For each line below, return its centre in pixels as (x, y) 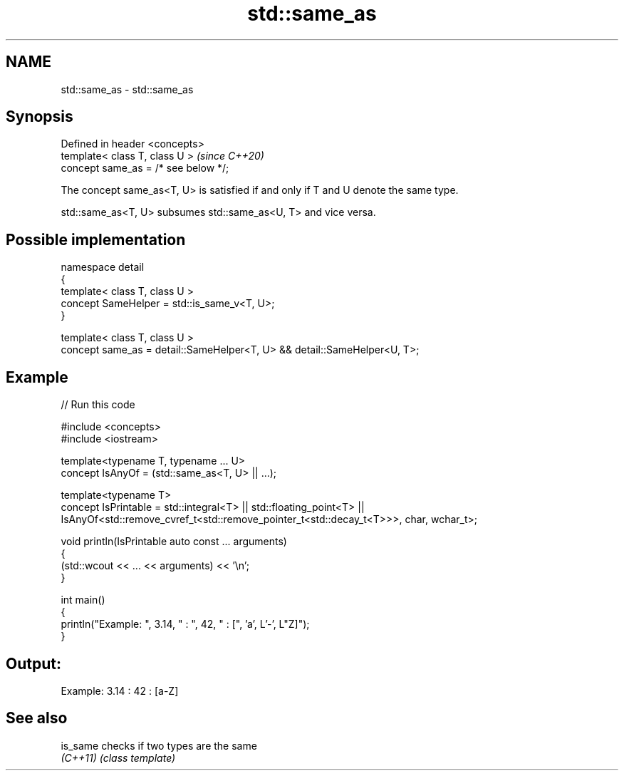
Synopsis (40, 117)
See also (37, 718)
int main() (83, 600)
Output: (33, 663)
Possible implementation (96, 239)
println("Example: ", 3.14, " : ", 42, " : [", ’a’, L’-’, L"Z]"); (185, 624)
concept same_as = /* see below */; (145, 168)
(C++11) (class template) (118, 757)
